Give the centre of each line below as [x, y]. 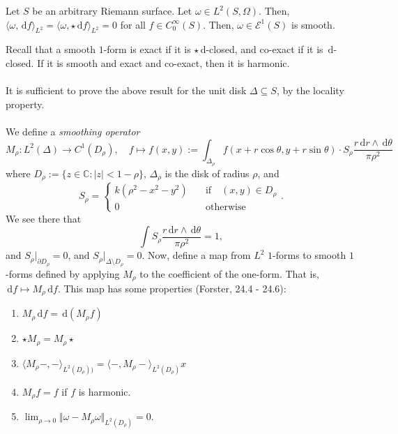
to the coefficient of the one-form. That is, [229, 273]
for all [133, 24]
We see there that [44, 218]
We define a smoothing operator [73, 131]
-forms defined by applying [63, 273]
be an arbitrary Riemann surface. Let [112, 10]
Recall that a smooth [51, 49]
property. [25, 104]
